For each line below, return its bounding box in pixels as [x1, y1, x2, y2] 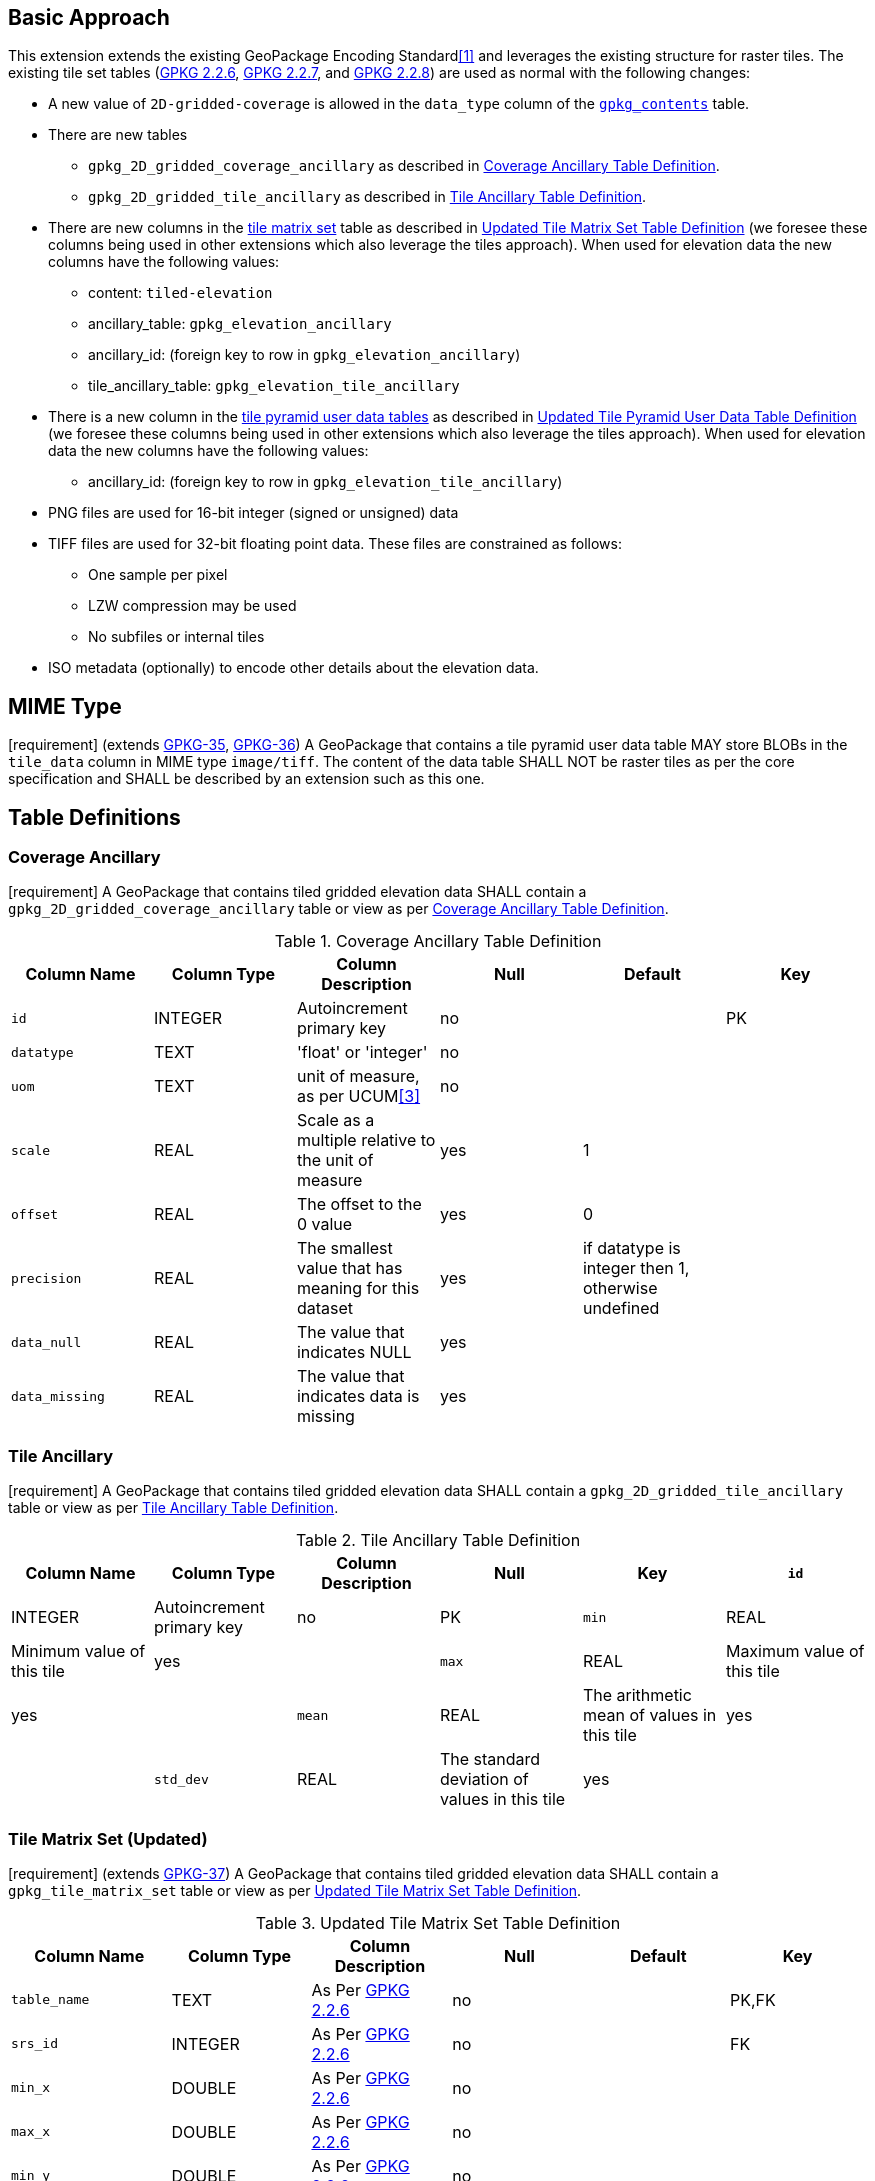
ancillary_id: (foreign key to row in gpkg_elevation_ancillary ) [88, 346, 521, 364]
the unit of [296, 1150, 374, 1171]
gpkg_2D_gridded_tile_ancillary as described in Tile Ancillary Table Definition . [88, 188, 647, 206]
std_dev [153, 1771, 209, 1787]
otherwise [582, 1278, 658, 1299]
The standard [439, 1749, 541, 1770]
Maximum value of [725, 1641, 865, 1662]
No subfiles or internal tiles [88, 628, 265, 646]
